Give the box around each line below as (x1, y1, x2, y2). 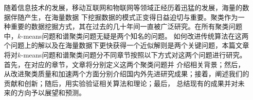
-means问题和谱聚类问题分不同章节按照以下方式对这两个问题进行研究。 (21, 49, 247, 59)
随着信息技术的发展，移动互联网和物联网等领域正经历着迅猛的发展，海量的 (4, 2, 242, 12)
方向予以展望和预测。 (17, 87, 86, 98)
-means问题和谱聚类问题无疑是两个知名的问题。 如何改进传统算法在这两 (21, 30, 249, 41)
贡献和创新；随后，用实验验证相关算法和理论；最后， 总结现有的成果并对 (4, 78, 238, 88)
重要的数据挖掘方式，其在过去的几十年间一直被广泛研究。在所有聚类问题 (10, 21, 242, 31)
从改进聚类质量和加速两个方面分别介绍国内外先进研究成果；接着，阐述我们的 (4, 69, 249, 79)
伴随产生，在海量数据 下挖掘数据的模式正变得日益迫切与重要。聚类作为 (10, 12, 238, 22)
